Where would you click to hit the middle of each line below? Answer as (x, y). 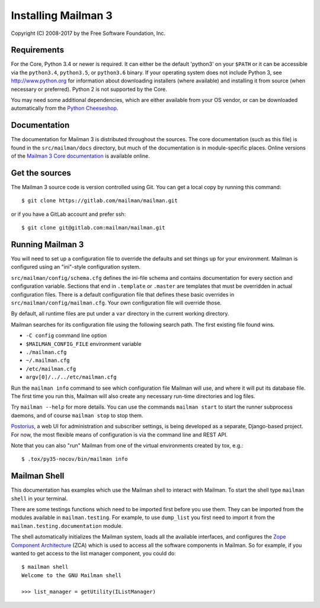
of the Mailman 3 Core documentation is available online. (81, 156)
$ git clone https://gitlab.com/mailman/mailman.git (100, 201)
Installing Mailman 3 (62, 15)
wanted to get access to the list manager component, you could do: (93, 553)
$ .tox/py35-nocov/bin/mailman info (75, 459)
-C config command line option (66, 336)
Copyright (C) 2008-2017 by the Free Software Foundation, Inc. (88, 33)
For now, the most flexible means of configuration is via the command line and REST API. (119, 434)
